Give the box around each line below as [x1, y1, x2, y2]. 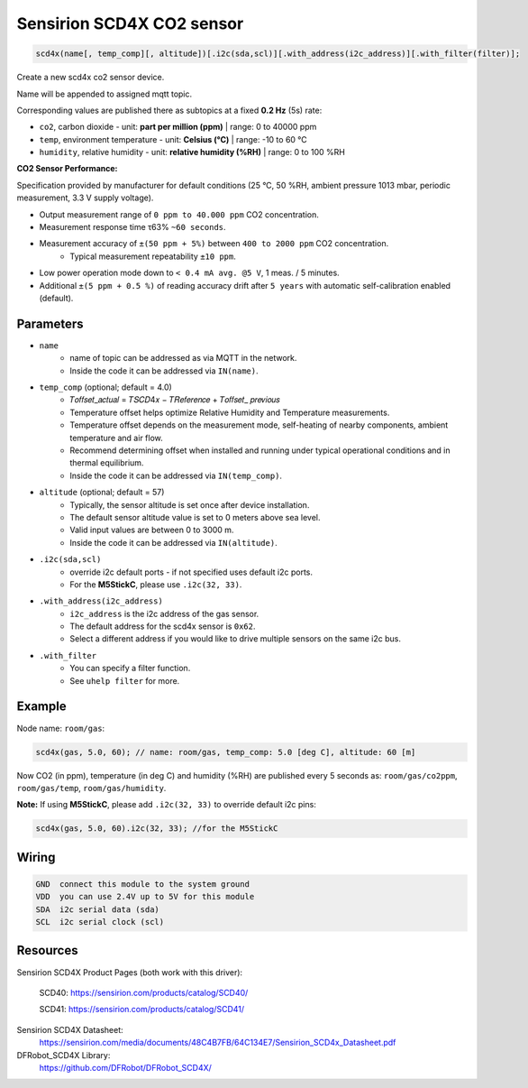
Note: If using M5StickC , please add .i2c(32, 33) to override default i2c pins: [16, 799, 317, 810]
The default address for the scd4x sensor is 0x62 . [69, 621, 256, 632]
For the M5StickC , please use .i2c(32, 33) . [69, 578, 242, 590]
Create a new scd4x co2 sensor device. [16, 72, 165, 83]
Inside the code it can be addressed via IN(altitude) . [69, 537, 278, 548]
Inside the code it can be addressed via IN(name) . [69, 365, 259, 376]
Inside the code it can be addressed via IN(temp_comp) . [69, 470, 283, 481]
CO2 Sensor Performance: [16, 163, 118, 174]
